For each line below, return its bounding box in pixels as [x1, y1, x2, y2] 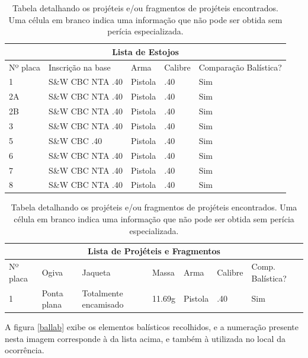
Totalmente [82, 286, 123, 299]
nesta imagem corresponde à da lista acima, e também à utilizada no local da [5, 332, 285, 344]
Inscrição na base [48, 60, 111, 73]
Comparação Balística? [198, 60, 282, 73]
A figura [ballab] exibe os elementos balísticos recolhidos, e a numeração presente [5, 321, 299, 333]
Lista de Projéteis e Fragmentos [88, 245, 220, 257]
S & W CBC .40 [48, 134, 102, 146]
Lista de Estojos [112, 45, 179, 57]
